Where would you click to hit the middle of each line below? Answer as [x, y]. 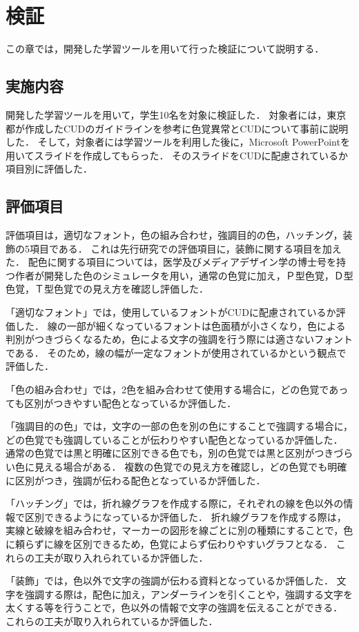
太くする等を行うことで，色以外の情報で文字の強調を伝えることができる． [174, 608]
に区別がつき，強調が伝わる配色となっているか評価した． [136, 480]
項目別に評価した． [49, 169]
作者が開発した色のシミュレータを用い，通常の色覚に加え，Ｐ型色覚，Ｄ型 [184, 275]
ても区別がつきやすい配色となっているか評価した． [121, 403]
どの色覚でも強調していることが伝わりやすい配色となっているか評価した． [174, 439]
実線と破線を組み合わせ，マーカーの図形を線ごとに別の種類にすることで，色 [179, 530]
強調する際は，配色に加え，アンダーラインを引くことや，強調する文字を [188, 594]
